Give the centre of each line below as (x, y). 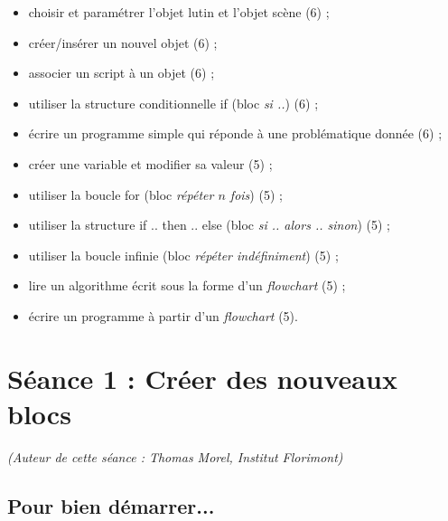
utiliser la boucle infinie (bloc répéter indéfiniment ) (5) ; (183, 255)
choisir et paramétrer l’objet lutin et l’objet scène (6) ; (179, 12)
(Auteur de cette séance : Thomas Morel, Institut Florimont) (175, 456)
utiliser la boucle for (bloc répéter (121, 194)
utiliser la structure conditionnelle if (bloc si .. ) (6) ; (173, 103)
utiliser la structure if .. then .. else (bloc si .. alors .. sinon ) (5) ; (209, 225)
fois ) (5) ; (256, 194)
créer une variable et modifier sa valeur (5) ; (150, 163)
